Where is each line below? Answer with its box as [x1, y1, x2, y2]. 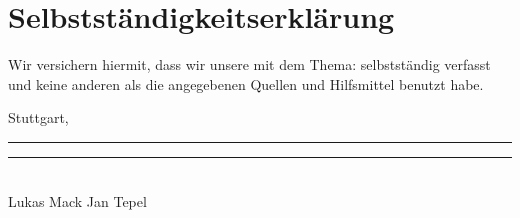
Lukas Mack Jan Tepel [8, 190, 147, 211]
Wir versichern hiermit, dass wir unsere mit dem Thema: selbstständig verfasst [8, 54, 491, 75]
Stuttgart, [8, 107, 69, 128]
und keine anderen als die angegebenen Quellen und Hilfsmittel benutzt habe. [8, 73, 484, 94]
